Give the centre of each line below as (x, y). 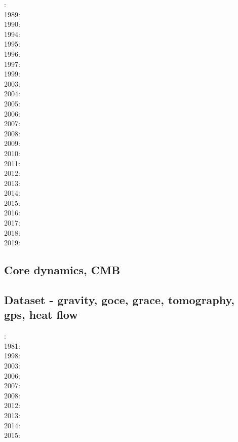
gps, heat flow (41, 315)
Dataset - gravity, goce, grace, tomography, (119, 300)
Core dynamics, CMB (62, 270)
